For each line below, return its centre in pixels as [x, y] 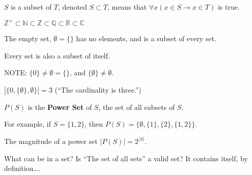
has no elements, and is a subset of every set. [146, 38]
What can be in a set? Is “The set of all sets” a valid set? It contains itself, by [126, 158]
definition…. [22, 168]
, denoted [73, 7]
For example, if [28, 124]
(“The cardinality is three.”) [98, 89]
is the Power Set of [60, 107]
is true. [229, 7]
